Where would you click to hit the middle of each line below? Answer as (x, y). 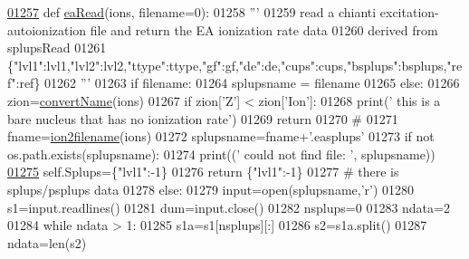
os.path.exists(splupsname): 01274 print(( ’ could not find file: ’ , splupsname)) (221, 153)
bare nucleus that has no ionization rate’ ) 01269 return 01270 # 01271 (203, 118)
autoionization (47, 29)
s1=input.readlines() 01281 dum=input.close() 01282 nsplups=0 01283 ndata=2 (229, 207)
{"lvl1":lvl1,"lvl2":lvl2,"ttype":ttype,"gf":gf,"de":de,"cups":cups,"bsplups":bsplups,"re (235, 65)
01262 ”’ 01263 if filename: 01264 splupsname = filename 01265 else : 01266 (252, 83)
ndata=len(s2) (47, 242)
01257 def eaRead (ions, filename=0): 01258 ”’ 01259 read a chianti (192, 12)
